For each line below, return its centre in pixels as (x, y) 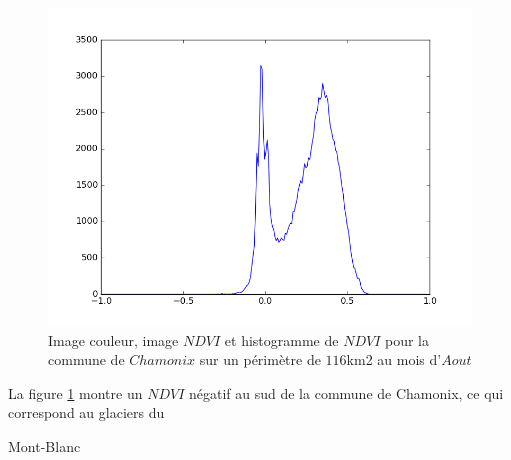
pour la (406, 339)
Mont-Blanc (44, 445)
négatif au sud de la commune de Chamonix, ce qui (346, 392)
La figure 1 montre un (75, 392)
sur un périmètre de (260, 359)
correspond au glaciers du (86, 412)
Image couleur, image (113, 339)
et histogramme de (281, 339)
